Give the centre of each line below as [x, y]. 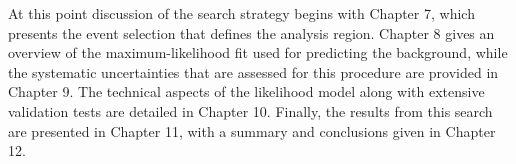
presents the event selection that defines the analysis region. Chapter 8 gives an [251, 32]
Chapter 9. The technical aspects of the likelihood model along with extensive [246, 91]
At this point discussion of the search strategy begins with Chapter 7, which [241, 13]
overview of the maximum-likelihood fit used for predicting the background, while [258, 52]
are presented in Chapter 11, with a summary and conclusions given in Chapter [252, 130]
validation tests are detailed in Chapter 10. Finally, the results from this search [250, 110]
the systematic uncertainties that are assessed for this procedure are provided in [253, 71]
